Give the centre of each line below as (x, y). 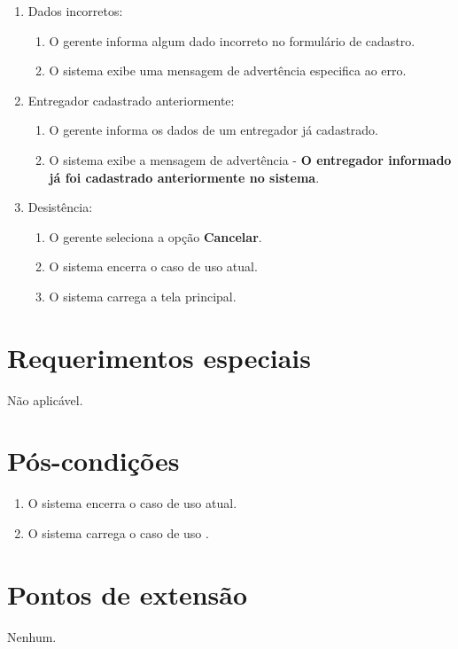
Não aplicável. (45, 399)
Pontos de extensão (128, 594)
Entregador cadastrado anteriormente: (131, 100)
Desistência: (60, 207)
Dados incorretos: (75, 11)
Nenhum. (32, 636)
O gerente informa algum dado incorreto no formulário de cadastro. (232, 40)
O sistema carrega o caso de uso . (118, 532)
